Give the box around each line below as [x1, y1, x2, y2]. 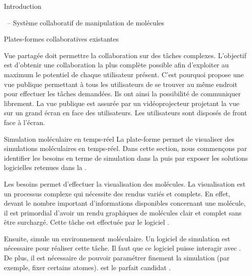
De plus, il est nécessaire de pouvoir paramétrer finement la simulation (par [4, 253, 230, 263]
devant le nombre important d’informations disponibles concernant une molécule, [4, 198, 246, 208]
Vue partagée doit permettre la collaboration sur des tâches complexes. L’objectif [4, 50, 247, 60]
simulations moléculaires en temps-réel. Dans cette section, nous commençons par [4, 143, 247, 153]
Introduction [4, 1, 41, 11]
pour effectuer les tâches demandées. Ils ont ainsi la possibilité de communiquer [4, 88, 241, 99]
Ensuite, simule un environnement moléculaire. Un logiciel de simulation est [4, 233, 231, 243]
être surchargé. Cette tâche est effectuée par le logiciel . [4, 217, 169, 227]
